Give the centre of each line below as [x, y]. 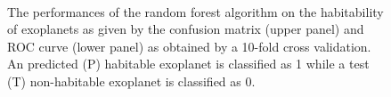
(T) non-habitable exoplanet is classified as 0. [131, 81]
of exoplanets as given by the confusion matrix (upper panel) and [186, 29]
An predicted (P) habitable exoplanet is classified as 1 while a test [188, 64]
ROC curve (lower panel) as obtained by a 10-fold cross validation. [189, 46]
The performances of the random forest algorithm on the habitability [195, 11]
